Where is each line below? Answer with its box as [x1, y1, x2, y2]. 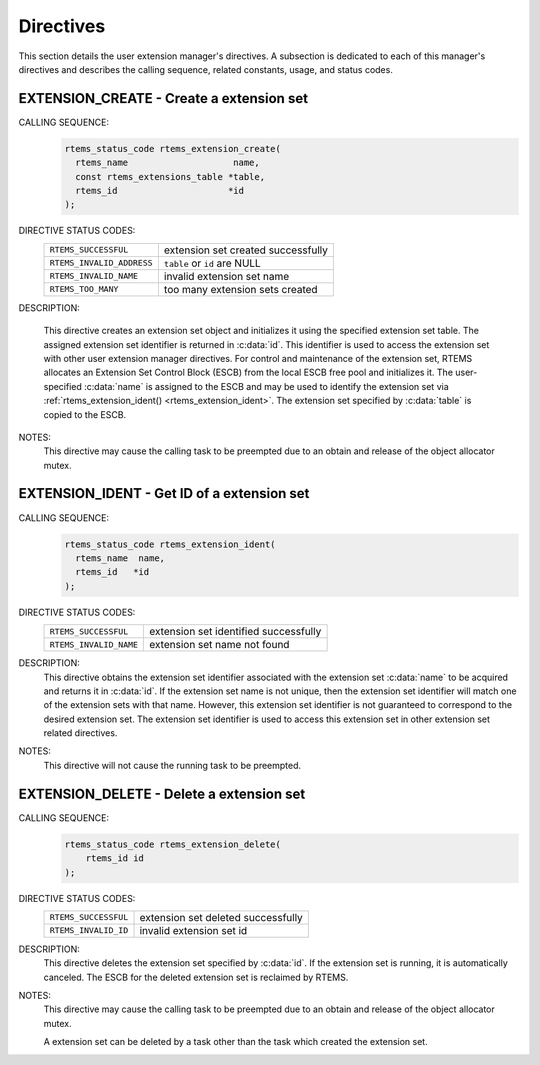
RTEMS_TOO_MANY [49, 284, 119, 295]
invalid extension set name [163, 269, 290, 283]
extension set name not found [149, 638, 290, 652]
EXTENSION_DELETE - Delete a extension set [18, 785, 306, 802]
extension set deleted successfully [139, 910, 304, 924]
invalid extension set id [139, 923, 248, 937]
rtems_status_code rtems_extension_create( [64, 143, 282, 154]
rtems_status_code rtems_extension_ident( [64, 538, 276, 550]
